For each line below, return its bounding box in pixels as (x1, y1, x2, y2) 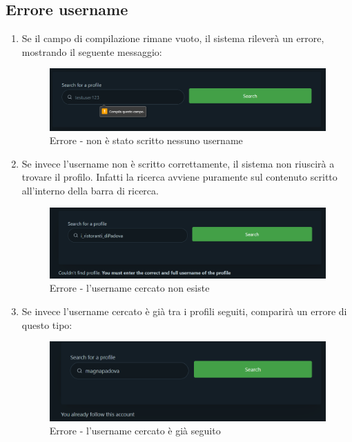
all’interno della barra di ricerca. (21, 183, 159, 198)
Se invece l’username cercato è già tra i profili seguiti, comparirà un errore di (21, 303, 347, 318)
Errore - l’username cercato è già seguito (49, 423, 221, 438)
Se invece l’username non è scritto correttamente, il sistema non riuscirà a (21, 156, 335, 170)
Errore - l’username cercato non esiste (49, 281, 210, 295)
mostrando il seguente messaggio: (21, 44, 162, 59)
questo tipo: (21, 317, 72, 332)
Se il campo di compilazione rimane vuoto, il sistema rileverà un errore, (21, 31, 324, 46)
